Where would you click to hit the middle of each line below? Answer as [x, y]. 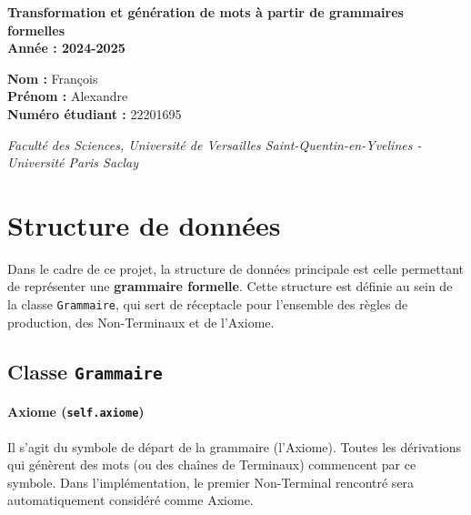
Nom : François [53, 78]
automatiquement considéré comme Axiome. [130, 500]
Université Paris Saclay [73, 162]
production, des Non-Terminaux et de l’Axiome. [141, 322]
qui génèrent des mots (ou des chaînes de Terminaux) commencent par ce [212, 465]
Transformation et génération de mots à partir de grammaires [205, 12]
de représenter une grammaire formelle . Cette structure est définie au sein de [230, 286]
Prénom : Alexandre [68, 96]
